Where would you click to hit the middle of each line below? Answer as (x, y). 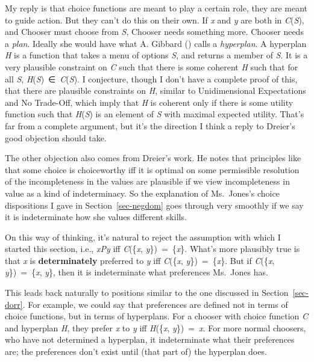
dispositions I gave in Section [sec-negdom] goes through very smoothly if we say (154, 205)
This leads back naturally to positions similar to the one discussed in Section (147, 293)
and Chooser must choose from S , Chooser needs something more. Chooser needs (154, 32)
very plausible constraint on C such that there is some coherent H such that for (152, 66)
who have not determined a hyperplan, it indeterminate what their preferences (150, 339)
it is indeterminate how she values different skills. (96, 217)
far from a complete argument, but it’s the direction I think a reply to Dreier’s (150, 125)
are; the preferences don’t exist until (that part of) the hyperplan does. (136, 351)
